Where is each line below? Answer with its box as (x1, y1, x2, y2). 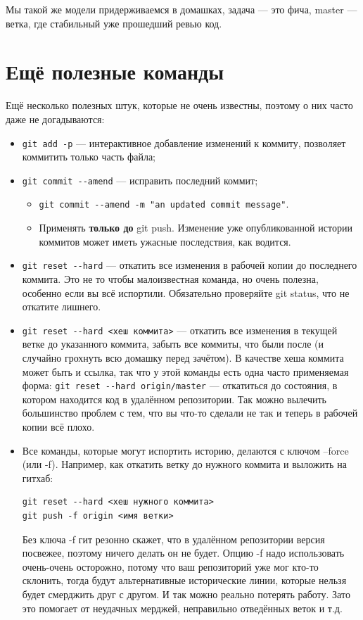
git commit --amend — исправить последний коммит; (22, 172, 258, 187)
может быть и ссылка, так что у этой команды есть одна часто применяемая (22, 364, 349, 379)
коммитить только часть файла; (22, 149, 155, 164)
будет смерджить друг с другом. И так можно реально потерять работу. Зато (22, 586, 350, 601)
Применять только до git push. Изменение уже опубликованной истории (39, 220, 352, 235)
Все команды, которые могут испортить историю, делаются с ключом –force (22, 443, 349, 457)
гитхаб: (22, 470, 53, 485)
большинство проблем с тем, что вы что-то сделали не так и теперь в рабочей (22, 405, 358, 420)
